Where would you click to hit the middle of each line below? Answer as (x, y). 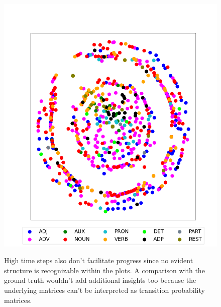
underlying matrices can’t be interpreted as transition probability (104, 290)
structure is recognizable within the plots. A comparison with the (104, 270)
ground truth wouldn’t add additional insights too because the (100, 280)
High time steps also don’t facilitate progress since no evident (99, 260)
